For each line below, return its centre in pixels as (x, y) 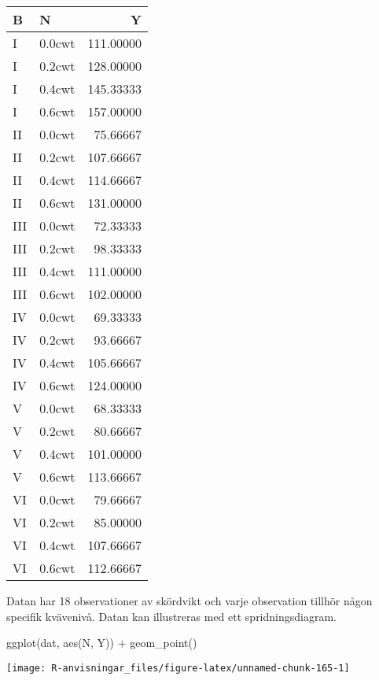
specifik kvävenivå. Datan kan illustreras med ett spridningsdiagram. (171, 616)
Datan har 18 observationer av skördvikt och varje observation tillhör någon (189, 601)
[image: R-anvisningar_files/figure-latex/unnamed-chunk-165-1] (178, 668)
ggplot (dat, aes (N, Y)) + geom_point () (102, 643)
